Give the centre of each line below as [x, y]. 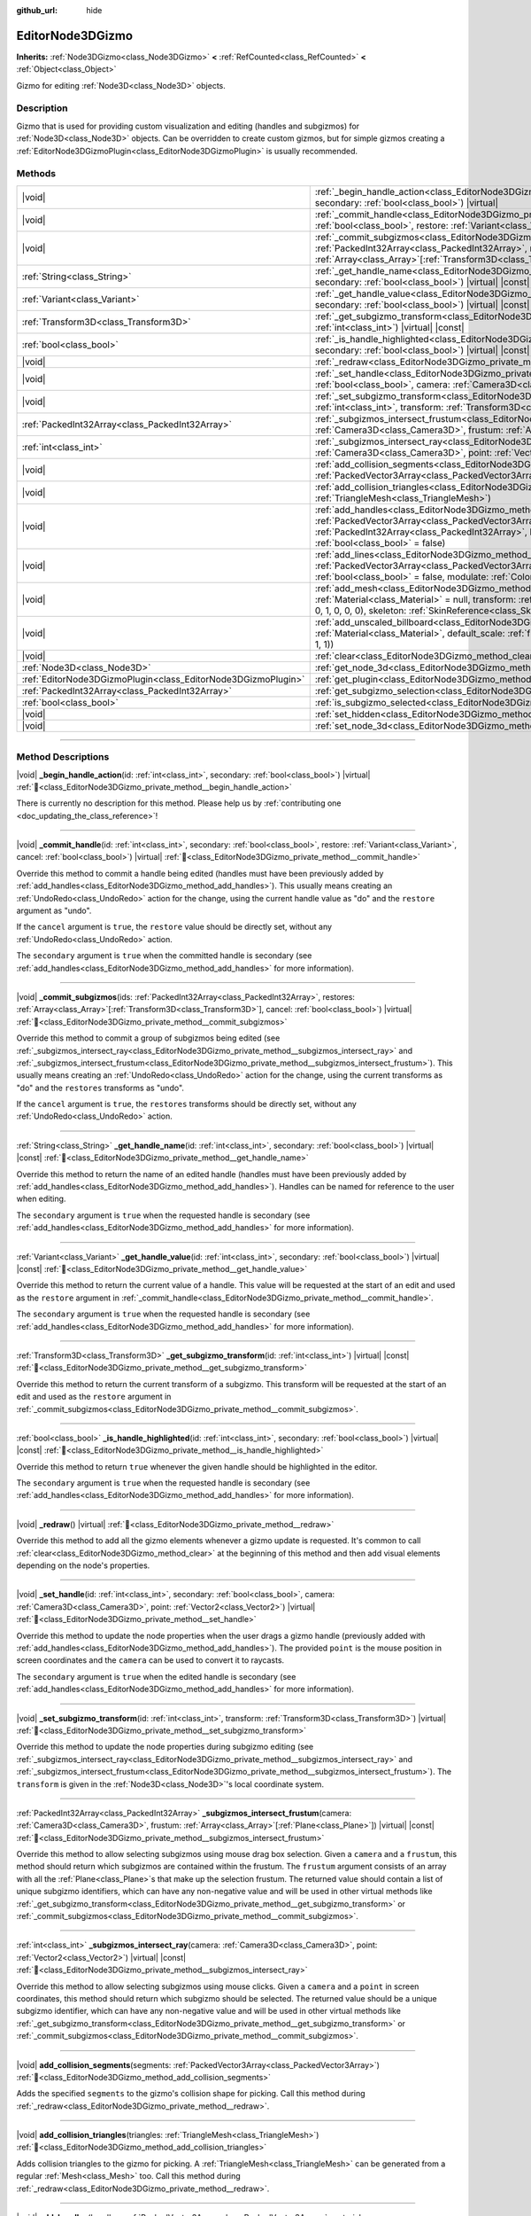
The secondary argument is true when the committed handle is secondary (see [164, 956]
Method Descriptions [63, 757]
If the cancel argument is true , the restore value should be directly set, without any [174, 927]
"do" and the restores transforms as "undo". [100, 1088]
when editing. [41, 1199]
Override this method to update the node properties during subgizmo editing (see [165, 1747]
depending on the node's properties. [83, 1565]
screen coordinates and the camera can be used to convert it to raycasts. [150, 1660]
